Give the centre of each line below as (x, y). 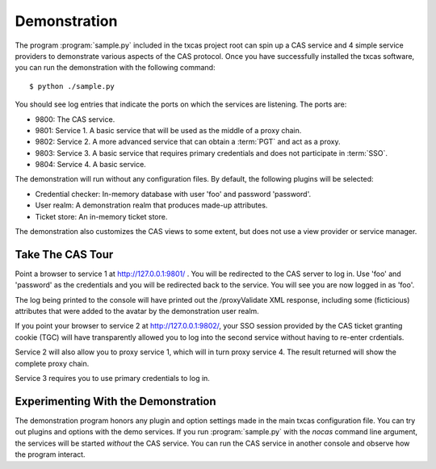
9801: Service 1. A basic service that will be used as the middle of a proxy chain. (168, 130)
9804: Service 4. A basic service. (91, 165)
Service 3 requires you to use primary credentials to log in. (112, 379)
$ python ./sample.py (72, 86)
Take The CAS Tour (64, 254)
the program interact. (50, 454)
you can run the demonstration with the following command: (115, 68)
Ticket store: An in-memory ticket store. (101, 216)
